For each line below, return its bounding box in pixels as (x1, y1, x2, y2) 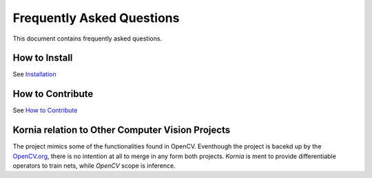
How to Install (12, 52, 73, 64)
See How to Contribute (12, 107, 78, 115)
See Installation (12, 70, 56, 78)
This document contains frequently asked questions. (12, 34, 162, 43)
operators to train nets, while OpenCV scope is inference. (12, 162, 176, 170)
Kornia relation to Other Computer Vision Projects (12, 124, 231, 136)
